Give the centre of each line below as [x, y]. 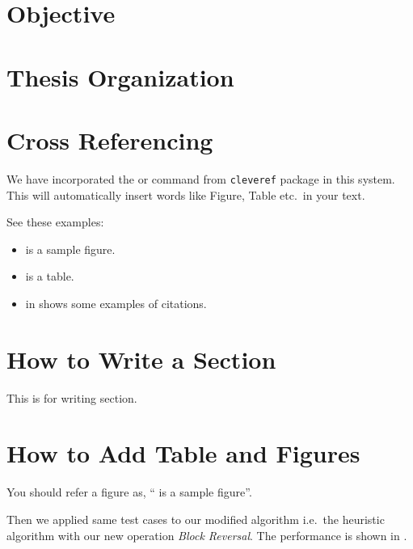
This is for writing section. [72, 397]
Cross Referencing [110, 139]
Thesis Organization [120, 76]
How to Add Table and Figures [183, 453]
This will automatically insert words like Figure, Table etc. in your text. [186, 194]
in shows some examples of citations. [116, 303]
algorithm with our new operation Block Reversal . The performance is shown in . [207, 535]
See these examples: [55, 222]
